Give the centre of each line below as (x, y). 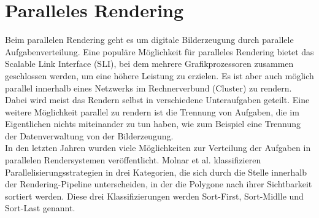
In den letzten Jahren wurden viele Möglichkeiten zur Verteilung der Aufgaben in (158, 148)
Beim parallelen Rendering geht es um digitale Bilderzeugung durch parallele (149, 40)
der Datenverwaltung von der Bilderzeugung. (89, 135)
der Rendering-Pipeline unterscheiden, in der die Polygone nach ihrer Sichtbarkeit (159, 184)
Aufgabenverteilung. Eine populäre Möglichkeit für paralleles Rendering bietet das (159, 51)
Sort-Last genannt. (40, 208)
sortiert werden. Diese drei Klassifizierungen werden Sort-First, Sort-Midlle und (154, 196)
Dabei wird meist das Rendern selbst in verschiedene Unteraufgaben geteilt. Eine (157, 100)
